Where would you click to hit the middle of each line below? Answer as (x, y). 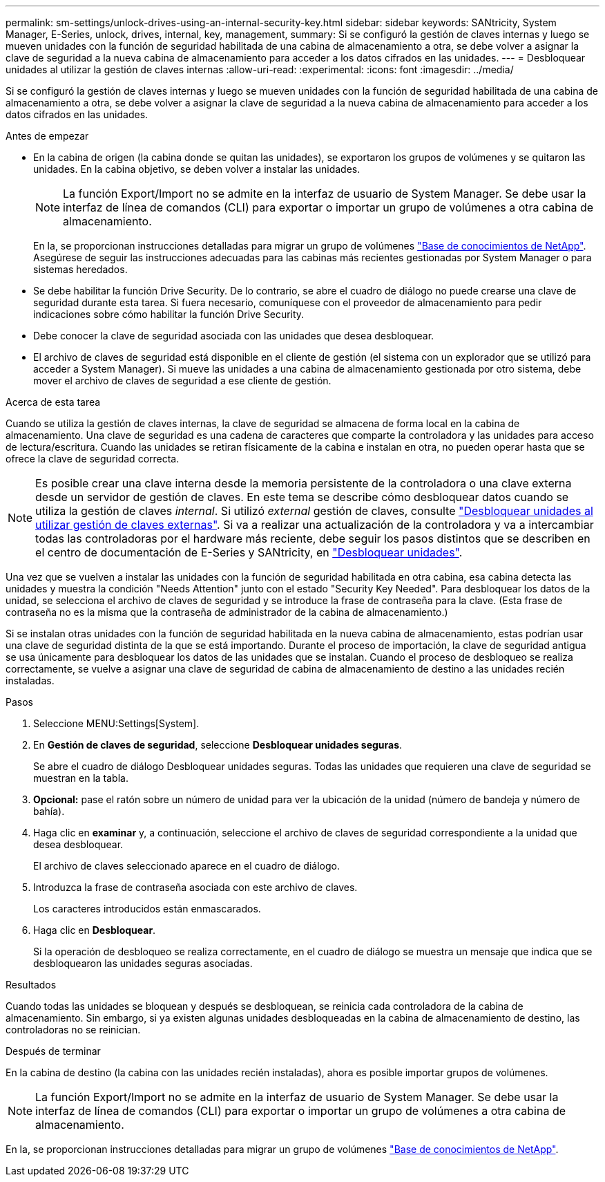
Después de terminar (53, 1051)
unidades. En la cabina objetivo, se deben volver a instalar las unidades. (197, 169)
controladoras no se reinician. (73, 1030)
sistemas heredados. (80, 269)
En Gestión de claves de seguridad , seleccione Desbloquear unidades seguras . (218, 745)
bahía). (49, 811)
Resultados (31, 985)
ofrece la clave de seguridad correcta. (93, 459)
